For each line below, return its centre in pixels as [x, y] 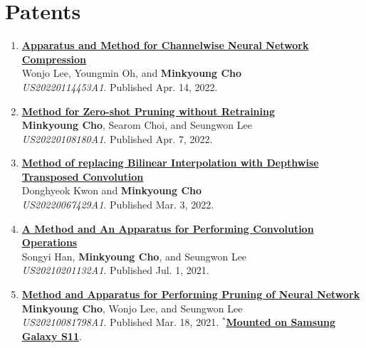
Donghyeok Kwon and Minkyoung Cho [112, 190]
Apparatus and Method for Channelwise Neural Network [165, 45]
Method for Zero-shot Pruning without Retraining [148, 111]
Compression [54, 59]
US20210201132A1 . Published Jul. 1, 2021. [115, 270]
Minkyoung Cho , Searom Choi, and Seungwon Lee [137, 125]
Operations [49, 242]
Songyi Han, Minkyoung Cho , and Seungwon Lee [134, 256]
